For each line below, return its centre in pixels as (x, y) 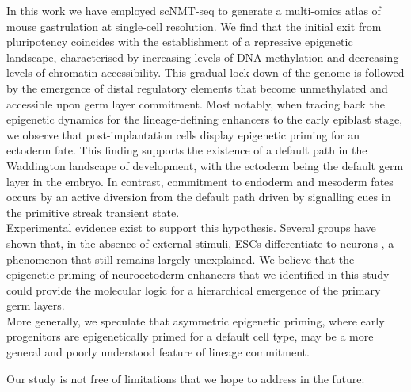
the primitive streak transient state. (93, 212)
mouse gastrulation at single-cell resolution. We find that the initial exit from (194, 26)
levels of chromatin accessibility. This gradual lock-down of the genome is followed (205, 72)
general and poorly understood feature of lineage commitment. (158, 352)
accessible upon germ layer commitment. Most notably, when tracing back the (196, 103)
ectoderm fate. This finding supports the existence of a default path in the (187, 150)
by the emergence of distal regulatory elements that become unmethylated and (197, 88)
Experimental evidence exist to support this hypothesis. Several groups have (191, 228)
